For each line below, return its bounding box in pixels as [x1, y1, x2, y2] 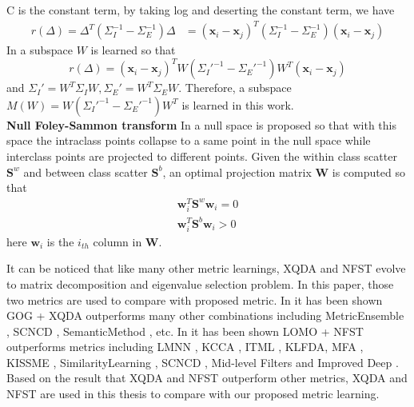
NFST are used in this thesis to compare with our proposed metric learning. [6, 385, 380, 402]
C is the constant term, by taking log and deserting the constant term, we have [6, 2, 395, 18]
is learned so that [90, 42, 176, 58]
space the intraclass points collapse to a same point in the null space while [6, 132, 371, 149]
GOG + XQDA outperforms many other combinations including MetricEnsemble [6, 307, 404, 324]
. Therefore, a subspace [178, 79, 292, 96]
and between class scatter [23, 163, 148, 180]
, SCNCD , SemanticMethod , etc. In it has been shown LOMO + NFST [6, 322, 364, 339]
